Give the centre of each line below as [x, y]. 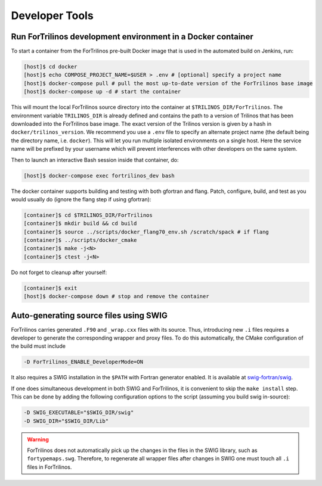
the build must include [38, 346]
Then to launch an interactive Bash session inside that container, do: [95, 160]
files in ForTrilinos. [49, 467]
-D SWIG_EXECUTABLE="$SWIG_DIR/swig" [79, 413]
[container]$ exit [50, 288]
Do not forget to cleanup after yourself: [59, 272]
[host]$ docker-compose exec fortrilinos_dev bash [99, 175]
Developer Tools [52, 15]
